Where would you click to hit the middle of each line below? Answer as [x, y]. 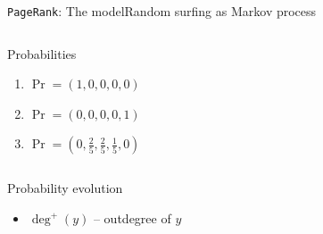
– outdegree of [132, 218]
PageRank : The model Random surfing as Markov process [162, 11]
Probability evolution [65, 188]
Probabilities [42, 53]
